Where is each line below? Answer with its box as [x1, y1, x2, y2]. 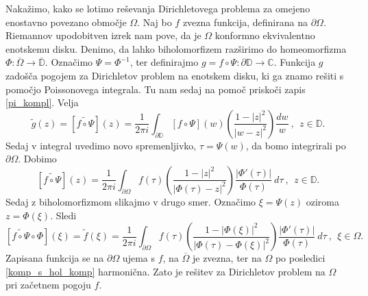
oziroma [306, 194, 339, 208]
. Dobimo [18, 151, 57, 166]
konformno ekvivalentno [214, 28, 315, 42]
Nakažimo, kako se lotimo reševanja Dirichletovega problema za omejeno [5, 1, 310, 15]
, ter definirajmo [130, 55, 199, 69]
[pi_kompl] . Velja [5, 95, 79, 110]
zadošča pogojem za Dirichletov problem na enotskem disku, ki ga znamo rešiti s [5, 68, 344, 82]
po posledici [275, 251, 326, 265]
